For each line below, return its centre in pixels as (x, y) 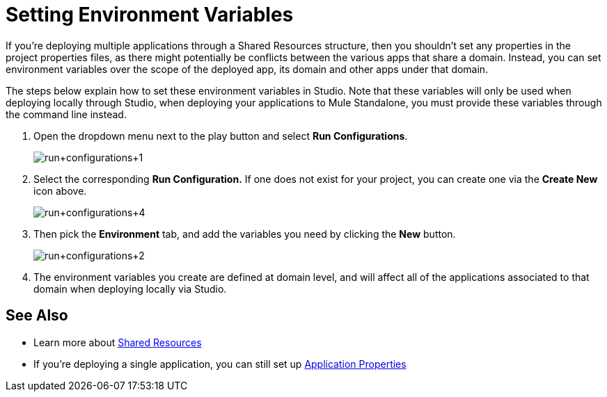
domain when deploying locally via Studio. (130, 289)
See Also (37, 316)
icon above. (60, 191)
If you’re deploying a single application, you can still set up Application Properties (220, 364)
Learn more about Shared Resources (118, 342)
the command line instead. (66, 114)
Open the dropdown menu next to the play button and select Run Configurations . (221, 136)
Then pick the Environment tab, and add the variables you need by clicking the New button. (245, 234)
